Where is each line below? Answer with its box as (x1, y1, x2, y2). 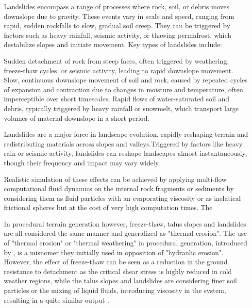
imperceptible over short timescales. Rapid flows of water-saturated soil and (4, 94, 229, 104)
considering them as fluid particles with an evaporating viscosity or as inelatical (4, 193, 241, 203)
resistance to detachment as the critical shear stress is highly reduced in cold (4, 266, 232, 276)
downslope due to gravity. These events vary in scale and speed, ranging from (4, 11, 235, 21)
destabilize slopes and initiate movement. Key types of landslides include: (4, 39, 222, 49)
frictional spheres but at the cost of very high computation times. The (4, 202, 213, 212)
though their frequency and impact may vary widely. (4, 157, 160, 167)
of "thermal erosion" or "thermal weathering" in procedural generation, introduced (4, 238, 247, 248)
